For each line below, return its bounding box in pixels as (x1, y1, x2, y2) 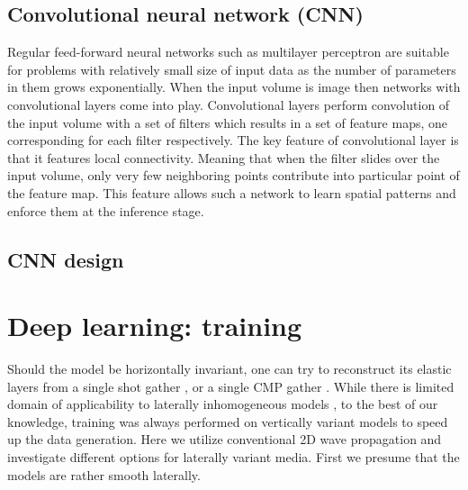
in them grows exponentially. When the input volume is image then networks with (7, 77, 461, 96)
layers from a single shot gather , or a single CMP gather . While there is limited (7, 377, 454, 395)
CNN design (7, 245, 124, 273)
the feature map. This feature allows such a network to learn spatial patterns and (7, 183, 456, 202)
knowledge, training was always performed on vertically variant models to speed (7, 412, 448, 431)
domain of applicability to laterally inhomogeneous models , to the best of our (7, 395, 438, 413)
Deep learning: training (7, 307, 302, 344)
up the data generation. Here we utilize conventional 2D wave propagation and (7, 430, 442, 449)
